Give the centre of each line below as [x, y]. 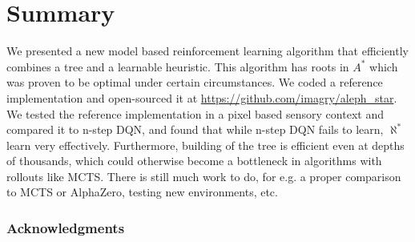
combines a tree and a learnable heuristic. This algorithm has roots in [178, 66]
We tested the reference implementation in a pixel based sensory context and [195, 113]
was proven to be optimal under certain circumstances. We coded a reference [195, 82]
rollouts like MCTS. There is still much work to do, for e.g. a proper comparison [204, 176]
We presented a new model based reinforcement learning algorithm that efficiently [207, 51]
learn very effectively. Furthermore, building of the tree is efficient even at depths [205, 145]
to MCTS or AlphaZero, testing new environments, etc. [142, 192]
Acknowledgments [66, 227]
